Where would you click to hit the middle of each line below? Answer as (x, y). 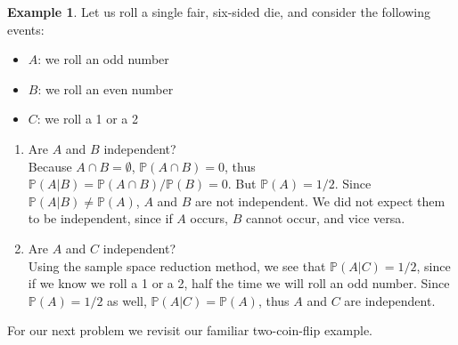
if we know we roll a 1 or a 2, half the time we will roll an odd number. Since (239, 283)
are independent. (390, 300)
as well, (127, 300)
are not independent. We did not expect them (320, 201)
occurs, (209, 218)
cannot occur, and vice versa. (325, 218)
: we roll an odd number (103, 59)
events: (26, 29)
